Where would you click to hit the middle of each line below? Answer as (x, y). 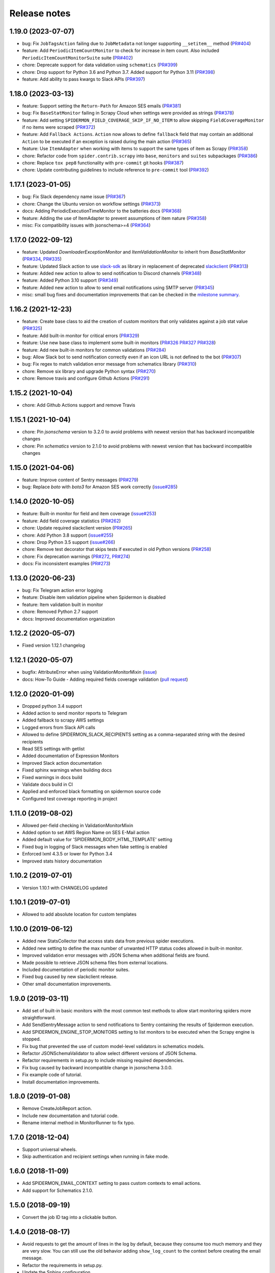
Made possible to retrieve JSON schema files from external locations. (95, 962)
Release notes (40, 13)
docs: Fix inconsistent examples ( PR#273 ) (66, 564)
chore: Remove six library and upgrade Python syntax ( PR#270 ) (89, 371)
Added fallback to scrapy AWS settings (63, 720)
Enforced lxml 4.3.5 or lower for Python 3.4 (67, 854)
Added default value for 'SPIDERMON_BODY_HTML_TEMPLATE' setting (97, 840)
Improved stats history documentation (62, 861)
